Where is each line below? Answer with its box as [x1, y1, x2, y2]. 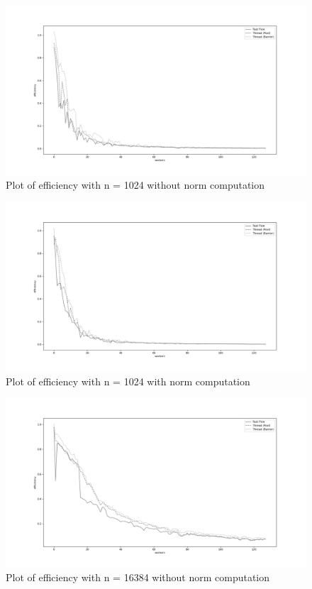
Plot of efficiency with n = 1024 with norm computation [6, 373, 250, 388]
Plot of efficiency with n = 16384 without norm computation [6, 570, 270, 585]
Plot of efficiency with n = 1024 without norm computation [6, 177, 265, 192]
